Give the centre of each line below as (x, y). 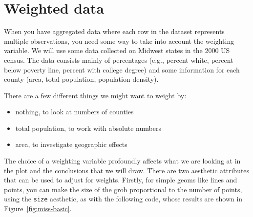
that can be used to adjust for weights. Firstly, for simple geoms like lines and (121, 180)
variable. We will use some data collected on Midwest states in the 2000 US (117, 50)
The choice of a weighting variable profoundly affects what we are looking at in (122, 161)
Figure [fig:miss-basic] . (38, 208)
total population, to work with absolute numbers (88, 128)
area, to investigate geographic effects (71, 144)
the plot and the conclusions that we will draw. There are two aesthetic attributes (127, 170)
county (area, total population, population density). (81, 79)
